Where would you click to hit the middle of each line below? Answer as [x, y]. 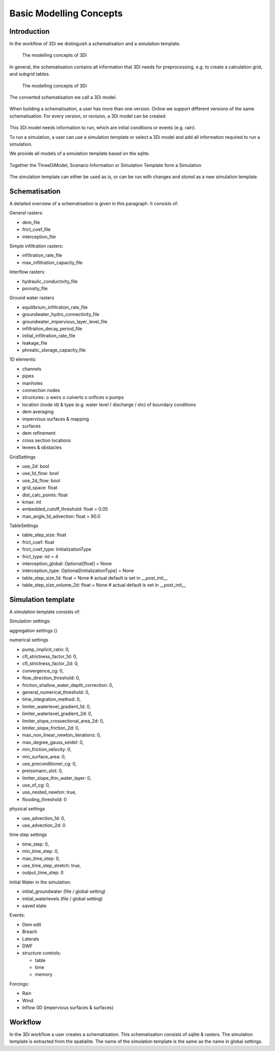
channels [32, 369]
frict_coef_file [36, 229]
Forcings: [19, 984]
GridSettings [22, 457]
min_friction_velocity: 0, [47, 749]
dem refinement [39, 433]
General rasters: [26, 213]
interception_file [39, 236]
